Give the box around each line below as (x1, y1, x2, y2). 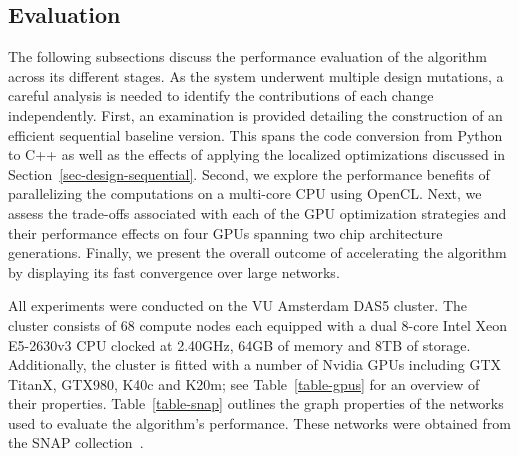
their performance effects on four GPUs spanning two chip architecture (8, 222, 443, 243)
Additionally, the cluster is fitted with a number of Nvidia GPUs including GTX (8, 354, 502, 375)
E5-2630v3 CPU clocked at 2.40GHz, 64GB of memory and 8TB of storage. (8, 334, 471, 355)
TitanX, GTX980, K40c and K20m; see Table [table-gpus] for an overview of (8, 373, 480, 394)
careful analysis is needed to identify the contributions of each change (8, 85, 434, 106)
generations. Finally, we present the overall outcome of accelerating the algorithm (8, 242, 507, 263)
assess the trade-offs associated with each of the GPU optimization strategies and (8, 202, 507, 223)
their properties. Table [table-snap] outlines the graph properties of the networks (8, 393, 504, 414)
